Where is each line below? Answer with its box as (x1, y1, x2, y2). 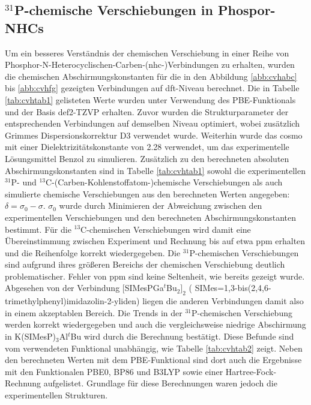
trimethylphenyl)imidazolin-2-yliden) (5, 295, 140, 307)
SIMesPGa (124, 281, 164, 294)
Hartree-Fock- (225, 365, 277, 377)
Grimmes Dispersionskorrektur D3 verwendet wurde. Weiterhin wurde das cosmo (5, 128, 303, 141)
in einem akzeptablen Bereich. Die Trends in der (5, 306, 183, 319)
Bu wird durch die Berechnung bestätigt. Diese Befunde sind (70, 330, 294, 343)
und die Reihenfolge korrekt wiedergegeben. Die (5, 246, 181, 259)
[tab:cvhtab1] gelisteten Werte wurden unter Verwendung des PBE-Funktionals (5, 93, 296, 106)
